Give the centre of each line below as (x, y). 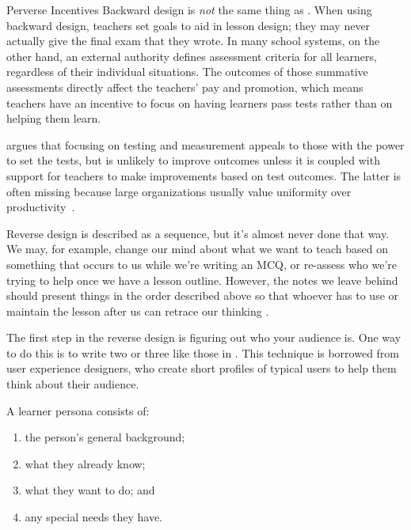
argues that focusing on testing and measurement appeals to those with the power (205, 144)
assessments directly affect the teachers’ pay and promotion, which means (185, 87)
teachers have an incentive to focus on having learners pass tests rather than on (200, 102)
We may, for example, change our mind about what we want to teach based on (197, 249)
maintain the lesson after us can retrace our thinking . (138, 310)
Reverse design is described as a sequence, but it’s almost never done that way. (198, 233)
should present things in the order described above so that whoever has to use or (203, 295)
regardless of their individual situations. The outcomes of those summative (187, 72)
